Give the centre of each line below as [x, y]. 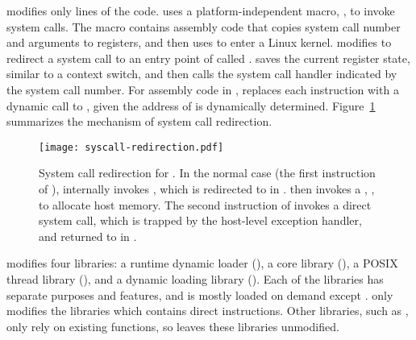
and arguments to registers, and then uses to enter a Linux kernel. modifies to [199, 42]
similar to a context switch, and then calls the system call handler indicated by [202, 74]
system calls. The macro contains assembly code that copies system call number [204, 26]
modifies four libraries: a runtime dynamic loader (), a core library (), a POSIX [202, 263]
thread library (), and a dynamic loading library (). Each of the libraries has [195, 278]
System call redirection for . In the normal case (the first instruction [207, 173]
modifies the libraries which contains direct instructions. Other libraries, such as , [208, 311]
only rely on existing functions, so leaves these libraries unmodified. [173, 326]
